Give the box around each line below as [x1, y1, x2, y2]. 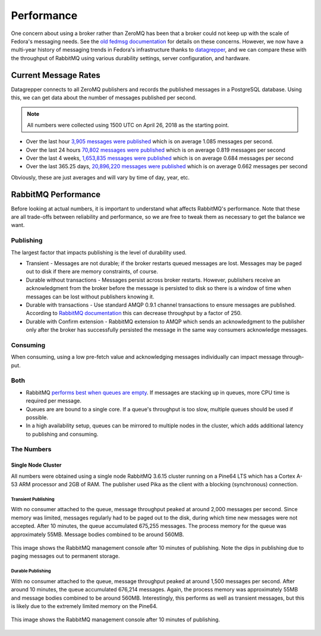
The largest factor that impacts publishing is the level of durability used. [11, 248, 187, 256]
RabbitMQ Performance [11, 189, 101, 199]
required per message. [26, 397, 81, 404]
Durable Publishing [11, 568, 51, 574]
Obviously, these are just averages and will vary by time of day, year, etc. [11, 174, 190, 181]
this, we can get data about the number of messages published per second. [11, 94, 197, 101]
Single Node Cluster [11, 461, 62, 469]
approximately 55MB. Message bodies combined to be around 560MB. [11, 531, 184, 538]
